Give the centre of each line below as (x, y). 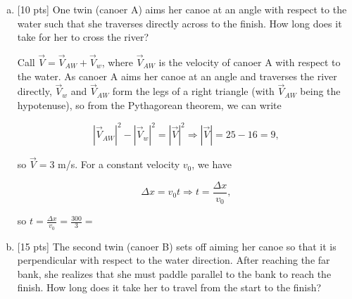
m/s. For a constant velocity (119, 164)
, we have (212, 164)
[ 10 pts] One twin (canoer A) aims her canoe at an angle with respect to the (182, 9)
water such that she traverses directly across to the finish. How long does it (180, 23)
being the (320, 91)
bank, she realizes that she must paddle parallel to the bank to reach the (174, 273)
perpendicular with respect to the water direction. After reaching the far (174, 260)
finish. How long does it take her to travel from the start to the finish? (169, 287)
